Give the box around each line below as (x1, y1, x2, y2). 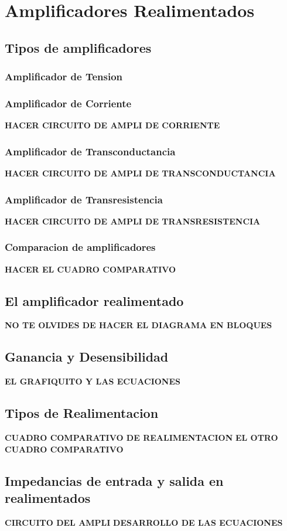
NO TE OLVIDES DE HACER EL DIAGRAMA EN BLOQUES (5, 319, 272, 331)
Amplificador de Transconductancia (5, 144, 176, 158)
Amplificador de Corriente (5, 96, 132, 110)
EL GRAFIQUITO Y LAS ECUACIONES (5, 375, 181, 387)
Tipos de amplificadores (5, 38, 152, 56)
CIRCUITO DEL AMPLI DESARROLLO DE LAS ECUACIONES (5, 516, 283, 528)
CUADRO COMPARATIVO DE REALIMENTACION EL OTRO (5, 431, 278, 444)
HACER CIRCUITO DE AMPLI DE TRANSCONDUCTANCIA (5, 167, 276, 179)
